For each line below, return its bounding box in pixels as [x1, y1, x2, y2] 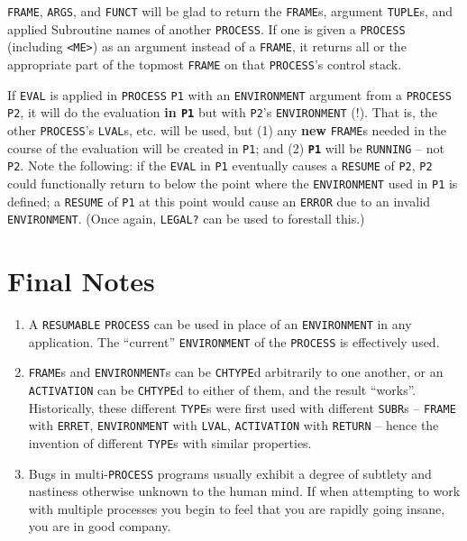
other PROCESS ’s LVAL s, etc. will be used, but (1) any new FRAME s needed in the [7, 120, 447, 139]
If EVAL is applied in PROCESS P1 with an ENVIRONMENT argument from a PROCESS [7, 85, 452, 104]
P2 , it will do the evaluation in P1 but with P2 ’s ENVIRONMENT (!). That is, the [7, 103, 438, 122]
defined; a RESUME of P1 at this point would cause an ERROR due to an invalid [7, 191, 430, 210]
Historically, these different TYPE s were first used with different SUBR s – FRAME [28, 398, 456, 417]
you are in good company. [28, 517, 171, 536]
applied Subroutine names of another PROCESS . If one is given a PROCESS [7, 19, 406, 38]
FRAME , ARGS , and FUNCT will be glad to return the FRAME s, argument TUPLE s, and [7, 2, 453, 20]
